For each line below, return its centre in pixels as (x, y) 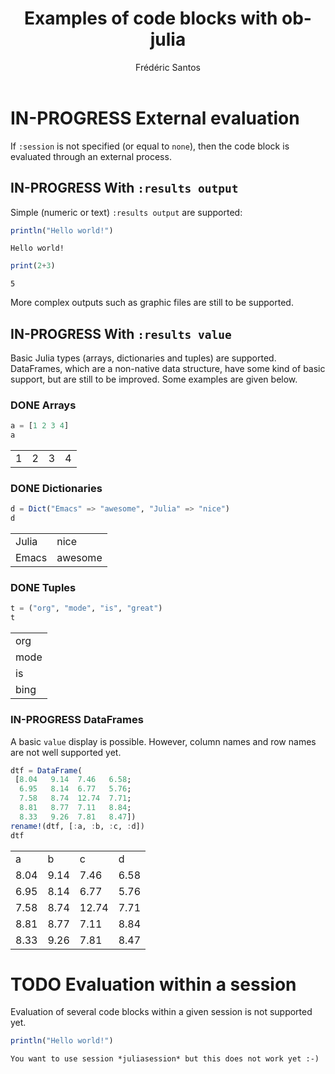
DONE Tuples (43, 588)
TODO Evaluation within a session (153, 984)
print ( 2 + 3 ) (33, 266)
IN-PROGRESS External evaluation (155, 118)
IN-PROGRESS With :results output (124, 188)
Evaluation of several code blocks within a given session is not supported (161, 1012)
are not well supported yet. (66, 752)
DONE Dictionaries (56, 489)
